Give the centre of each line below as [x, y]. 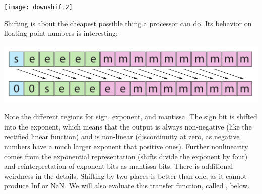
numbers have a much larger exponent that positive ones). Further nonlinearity [126, 146]
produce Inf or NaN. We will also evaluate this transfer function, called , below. [127, 186]
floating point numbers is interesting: [61, 33]
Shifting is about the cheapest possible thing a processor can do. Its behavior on [128, 23]
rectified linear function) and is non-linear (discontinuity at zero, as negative [122, 136]
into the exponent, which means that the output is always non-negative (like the [128, 126]
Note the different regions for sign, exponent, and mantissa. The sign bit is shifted [131, 117]
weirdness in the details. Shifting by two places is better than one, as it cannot [125, 176]
